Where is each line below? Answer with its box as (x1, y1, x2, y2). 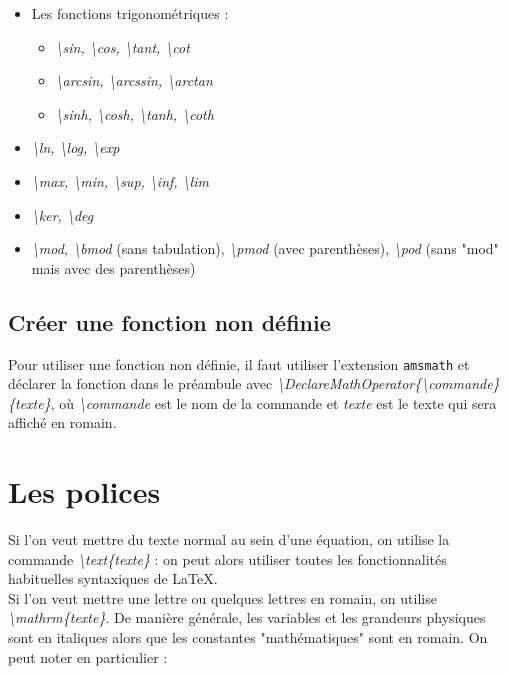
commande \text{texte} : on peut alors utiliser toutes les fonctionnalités (8, 548, 447, 569)
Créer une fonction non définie (8, 306, 331, 337)
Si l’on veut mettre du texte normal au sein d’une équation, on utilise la (8, 529, 450, 550)
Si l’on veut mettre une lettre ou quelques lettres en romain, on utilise (8, 587, 437, 608)
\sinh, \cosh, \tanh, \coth (55, 103, 214, 124)
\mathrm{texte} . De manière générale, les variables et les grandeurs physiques (8, 607, 486, 628)
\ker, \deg (31, 204, 94, 225)
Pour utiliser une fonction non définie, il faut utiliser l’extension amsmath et (8, 353, 470, 374)
